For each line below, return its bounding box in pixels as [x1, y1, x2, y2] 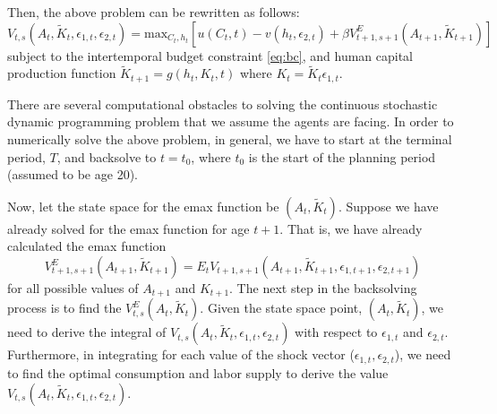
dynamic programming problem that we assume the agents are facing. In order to [7, 112, 454, 131]
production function [7, 64, 116, 82]
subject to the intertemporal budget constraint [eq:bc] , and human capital [7, 46, 414, 65]
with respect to [295, 323, 378, 341]
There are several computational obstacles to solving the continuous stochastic [7, 94, 438, 113]
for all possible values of [7, 279, 139, 298]
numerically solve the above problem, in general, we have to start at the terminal [7, 130, 452, 149]
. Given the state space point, [200, 298, 363, 317]
